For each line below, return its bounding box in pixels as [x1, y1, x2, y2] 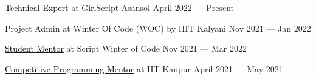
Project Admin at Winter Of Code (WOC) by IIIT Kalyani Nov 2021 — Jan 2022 [5, 21, 311, 34]
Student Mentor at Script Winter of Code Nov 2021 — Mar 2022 [5, 42, 247, 55]
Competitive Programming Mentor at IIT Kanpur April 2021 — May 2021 [5, 62, 283, 75]
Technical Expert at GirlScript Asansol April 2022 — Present [5, 1, 234, 13]
